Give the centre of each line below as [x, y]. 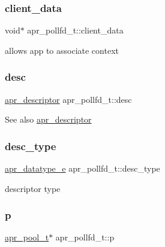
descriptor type [33, 188]
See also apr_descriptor [48, 119]
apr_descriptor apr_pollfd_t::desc [68, 99]
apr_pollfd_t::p [85, 237]
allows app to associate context [62, 50]
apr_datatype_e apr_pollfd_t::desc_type [82, 168]
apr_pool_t [27, 237]
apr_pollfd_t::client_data [75, 30]
